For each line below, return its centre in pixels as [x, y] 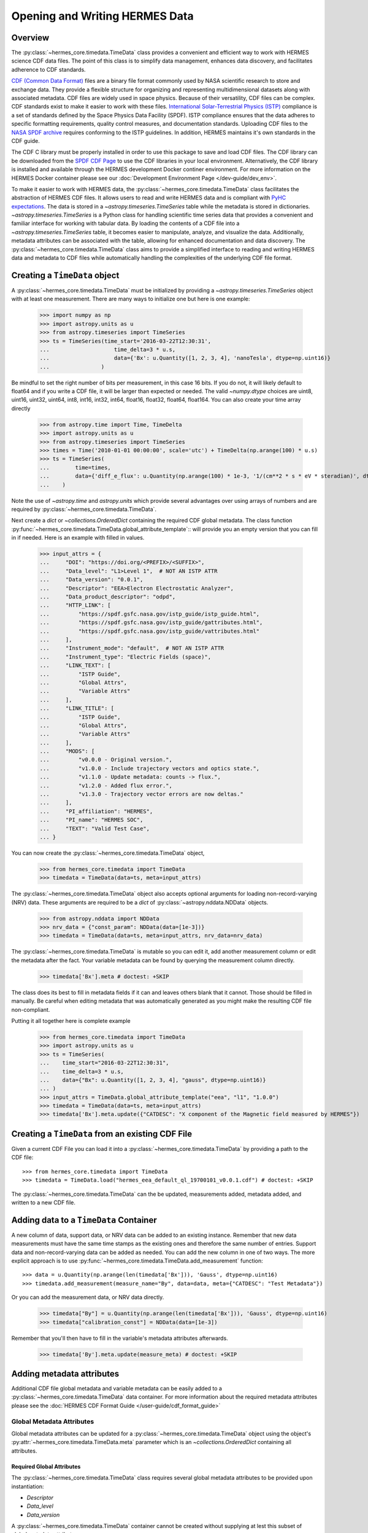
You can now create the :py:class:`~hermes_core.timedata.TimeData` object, [108, 853]
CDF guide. [25, 140]
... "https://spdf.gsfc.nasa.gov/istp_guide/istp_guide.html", [150, 614]
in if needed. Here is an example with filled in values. [78, 538]
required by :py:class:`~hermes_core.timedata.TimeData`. [84, 509]
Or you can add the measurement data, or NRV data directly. [88, 1298]
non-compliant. [31, 1009]
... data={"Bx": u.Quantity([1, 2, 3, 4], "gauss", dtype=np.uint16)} [153, 1080]
